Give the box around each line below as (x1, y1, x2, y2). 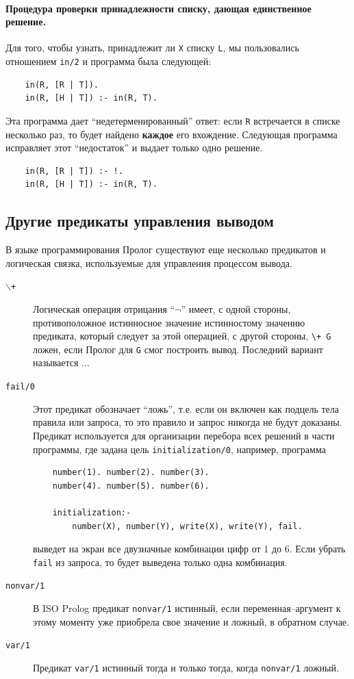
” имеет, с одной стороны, (181, 301, 291, 316)
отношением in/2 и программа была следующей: (5, 54, 212, 68)
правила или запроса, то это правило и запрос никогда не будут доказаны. (33, 415, 342, 429)
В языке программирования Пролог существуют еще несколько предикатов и (5, 242, 326, 257)
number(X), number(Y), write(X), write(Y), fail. (72, 521, 303, 531)
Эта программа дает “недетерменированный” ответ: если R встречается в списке (5, 113, 340, 127)
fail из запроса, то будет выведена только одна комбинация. (33, 554, 288, 569)
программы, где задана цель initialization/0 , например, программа (33, 441, 326, 456)
